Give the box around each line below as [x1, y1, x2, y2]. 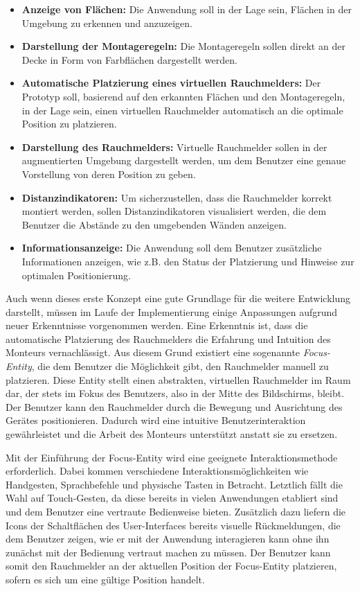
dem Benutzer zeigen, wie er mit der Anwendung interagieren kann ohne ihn [6, 531, 330, 546]
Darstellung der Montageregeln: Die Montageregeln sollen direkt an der [21, 39, 345, 53]
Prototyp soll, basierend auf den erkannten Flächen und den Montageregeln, [21, 89, 345, 103]
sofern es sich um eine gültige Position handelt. [6, 572, 205, 586]
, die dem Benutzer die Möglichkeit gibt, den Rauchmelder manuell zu [31, 359, 329, 373]
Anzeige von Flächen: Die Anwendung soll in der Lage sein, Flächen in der [21, 2, 352, 16]
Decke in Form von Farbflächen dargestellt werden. [21, 52, 237, 67]
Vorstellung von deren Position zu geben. [21, 166, 196, 181]
